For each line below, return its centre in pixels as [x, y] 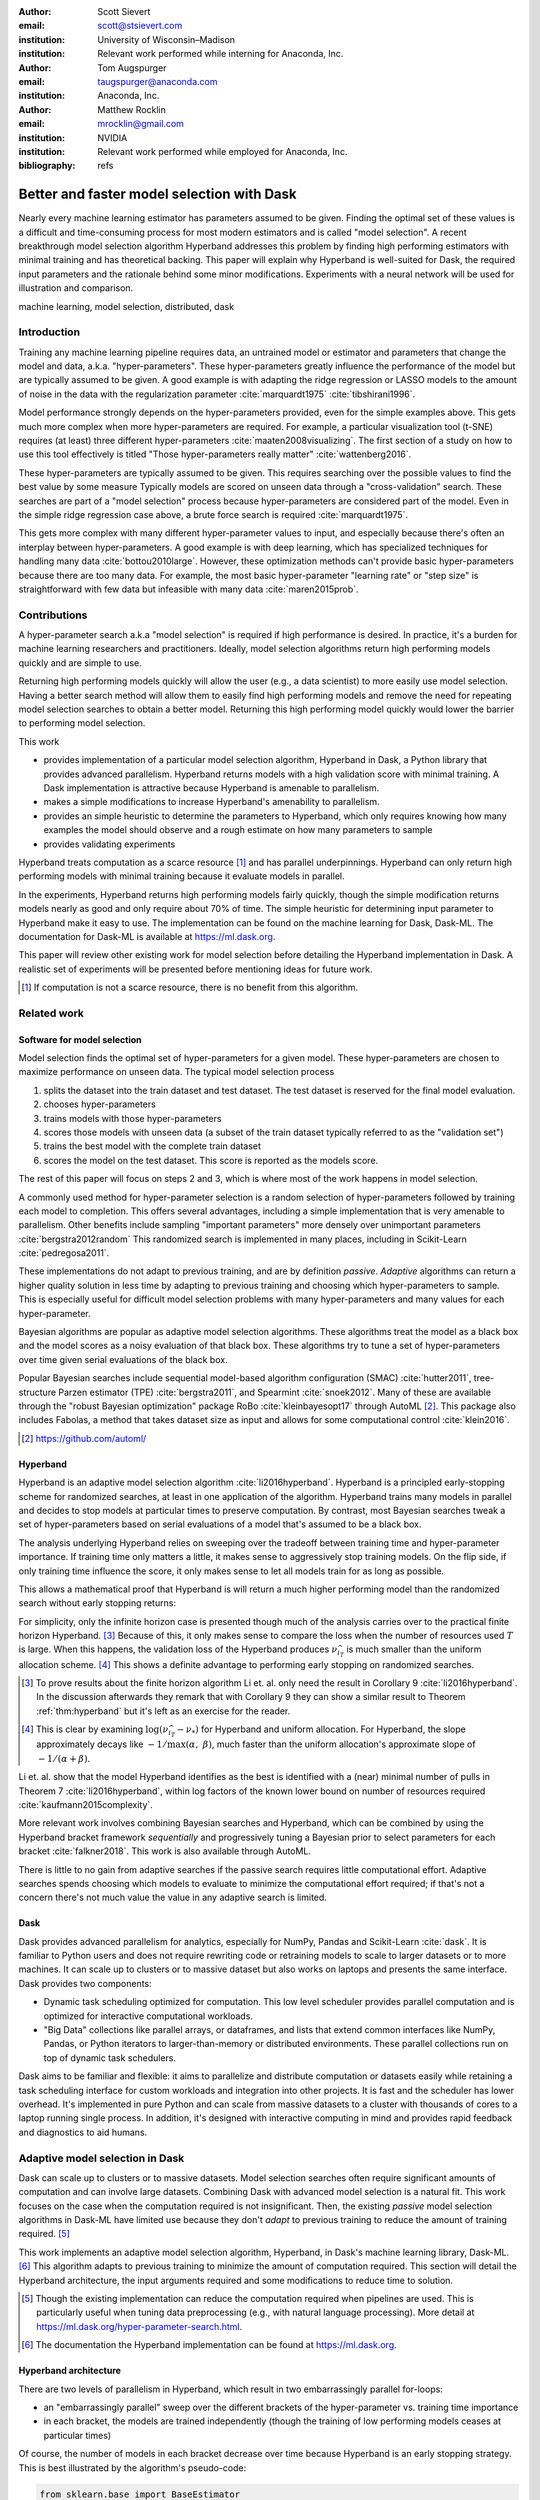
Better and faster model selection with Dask [157, 194]
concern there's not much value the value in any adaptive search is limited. [172, 1897]
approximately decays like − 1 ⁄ [101, 1744]
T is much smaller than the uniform [410, 1651]
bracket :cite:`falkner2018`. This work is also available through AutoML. [165, 1851]
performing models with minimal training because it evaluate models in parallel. [181, 876]
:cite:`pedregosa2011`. [64, 1253]
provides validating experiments [109, 844]
